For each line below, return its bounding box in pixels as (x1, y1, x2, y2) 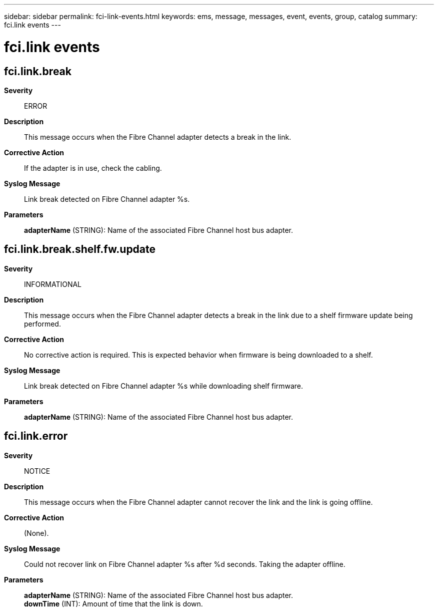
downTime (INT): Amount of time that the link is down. (24, 599, 203, 608)
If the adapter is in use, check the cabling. (24, 163, 162, 172)
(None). (24, 528, 49, 537)
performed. (24, 319, 61, 328)
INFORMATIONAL (24, 279, 82, 288)
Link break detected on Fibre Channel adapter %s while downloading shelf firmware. (24, 381, 303, 390)
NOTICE (24, 466, 50, 475)
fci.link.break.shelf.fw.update (4, 243, 156, 256)
